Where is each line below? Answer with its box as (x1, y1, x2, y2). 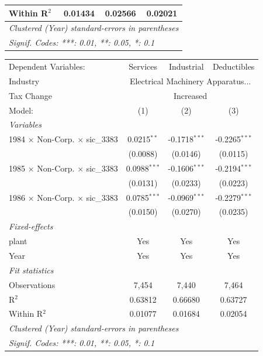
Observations (9, 278, 56, 290)
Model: (9, 104, 34, 116)
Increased (173, 89, 207, 101)
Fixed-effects (9, 220, 53, 232)
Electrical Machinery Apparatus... (129, 74, 251, 87)
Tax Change (9, 89, 52, 101)
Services (129, 60, 158, 73)
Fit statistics (9, 263, 54, 276)
